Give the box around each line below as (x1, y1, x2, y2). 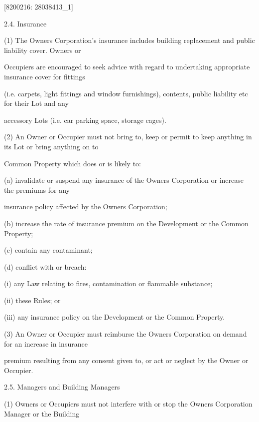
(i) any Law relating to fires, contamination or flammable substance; (4, 278, 213, 289)
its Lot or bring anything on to (4, 141, 99, 151)
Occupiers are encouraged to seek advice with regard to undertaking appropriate (4, 61, 250, 72)
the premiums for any (4, 184, 70, 195)
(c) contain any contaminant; (4, 245, 93, 255)
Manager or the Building (4, 408, 80, 419)
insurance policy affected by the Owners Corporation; (4, 201, 167, 212)
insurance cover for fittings (4, 71, 85, 81)
